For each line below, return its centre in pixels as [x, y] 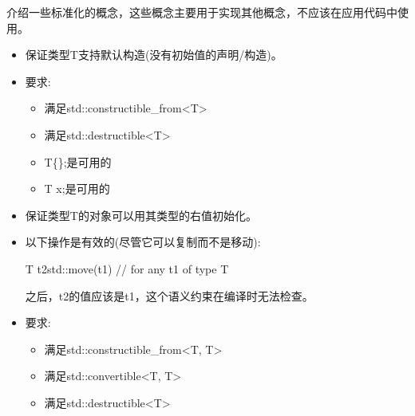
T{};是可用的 [78, 161]
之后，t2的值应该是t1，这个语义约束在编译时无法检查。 [169, 295]
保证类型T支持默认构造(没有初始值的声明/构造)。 [154, 55]
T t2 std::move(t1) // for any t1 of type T [127, 268]
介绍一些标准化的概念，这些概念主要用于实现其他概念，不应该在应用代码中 [202, 12]
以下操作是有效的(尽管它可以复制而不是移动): [143, 242]
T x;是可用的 [77, 188]
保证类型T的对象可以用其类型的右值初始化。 [141, 215]
